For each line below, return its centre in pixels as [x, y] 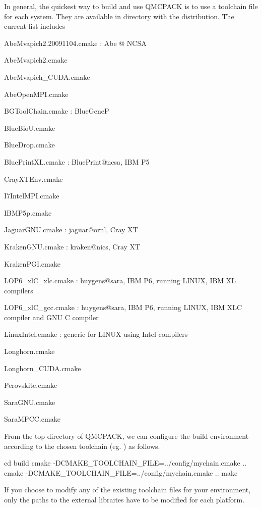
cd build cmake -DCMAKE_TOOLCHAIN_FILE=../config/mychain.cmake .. [125, 463]
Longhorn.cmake [29, 351]
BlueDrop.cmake [29, 145]
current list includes [35, 26]
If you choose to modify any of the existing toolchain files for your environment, [127, 490]
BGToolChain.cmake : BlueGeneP [57, 111]
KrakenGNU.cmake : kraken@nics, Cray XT [72, 246]
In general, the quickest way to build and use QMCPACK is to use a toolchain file [131, 6]
